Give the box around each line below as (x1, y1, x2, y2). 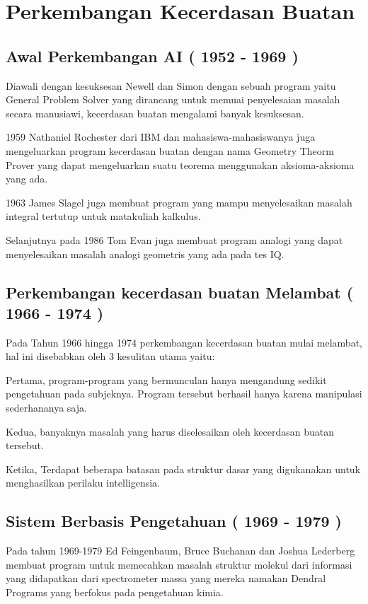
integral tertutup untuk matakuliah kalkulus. (6, 209, 201, 223)
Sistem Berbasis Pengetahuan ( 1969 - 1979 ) (6, 510, 342, 532)
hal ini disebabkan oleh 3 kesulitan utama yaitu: (6, 349, 215, 364)
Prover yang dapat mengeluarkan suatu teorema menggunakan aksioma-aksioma (6, 157, 355, 172)
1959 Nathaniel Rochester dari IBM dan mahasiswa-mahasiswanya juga (6, 129, 316, 144)
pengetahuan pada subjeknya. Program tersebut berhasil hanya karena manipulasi (6, 386, 362, 401)
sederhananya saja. (6, 400, 87, 415)
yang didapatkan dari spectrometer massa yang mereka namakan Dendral (6, 571, 326, 586)
